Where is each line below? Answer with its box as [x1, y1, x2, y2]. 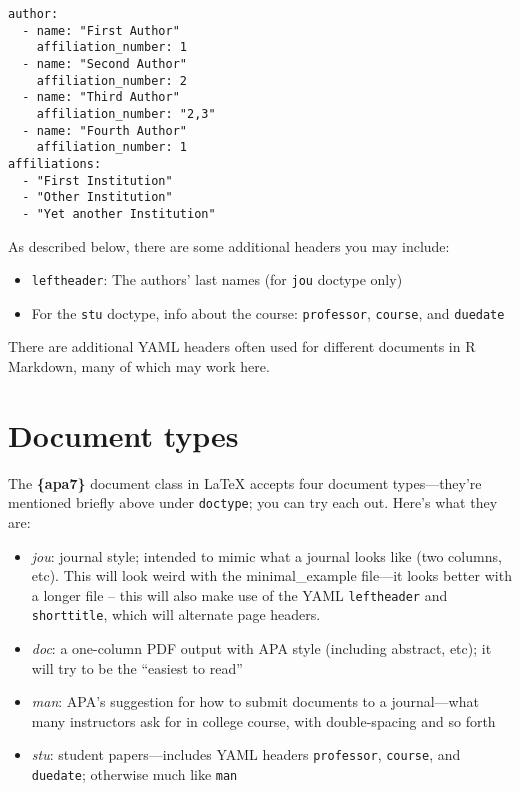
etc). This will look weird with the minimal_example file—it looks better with [31, 565, 512, 586]
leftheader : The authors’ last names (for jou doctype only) [31, 269, 403, 290]
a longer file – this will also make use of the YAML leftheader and [31, 584, 448, 605]
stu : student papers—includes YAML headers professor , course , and [31, 744, 461, 765]
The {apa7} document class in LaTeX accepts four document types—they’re [8, 472, 482, 493]
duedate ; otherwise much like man [31, 764, 238, 785]
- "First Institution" [22, 173, 173, 188]
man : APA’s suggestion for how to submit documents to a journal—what [31, 691, 479, 712]
